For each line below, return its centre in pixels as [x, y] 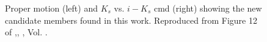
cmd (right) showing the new [208, 8]
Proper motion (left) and [51, 8]
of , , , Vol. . [26, 32]
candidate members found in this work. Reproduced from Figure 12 [131, 20]
